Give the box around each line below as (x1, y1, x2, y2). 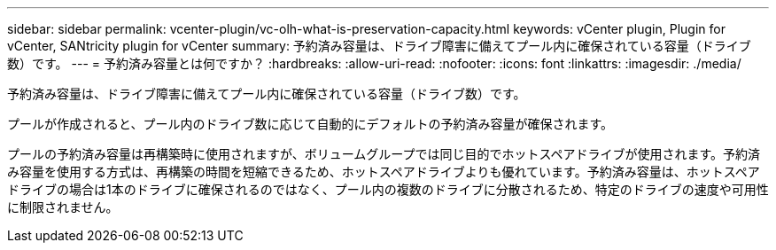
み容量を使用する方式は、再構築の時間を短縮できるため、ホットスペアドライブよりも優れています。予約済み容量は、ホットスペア (7, 164, 760, 179)
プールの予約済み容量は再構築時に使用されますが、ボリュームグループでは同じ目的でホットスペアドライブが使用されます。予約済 (7, 146, 761, 161)
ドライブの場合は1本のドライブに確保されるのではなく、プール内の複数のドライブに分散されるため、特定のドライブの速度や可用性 (7, 182, 769, 197)
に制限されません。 (7, 199, 119, 215)
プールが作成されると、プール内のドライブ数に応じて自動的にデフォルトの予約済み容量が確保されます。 (7, 116, 614, 131)
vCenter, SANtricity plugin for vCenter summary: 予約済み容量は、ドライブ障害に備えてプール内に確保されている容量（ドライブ (7, 38, 751, 53)
